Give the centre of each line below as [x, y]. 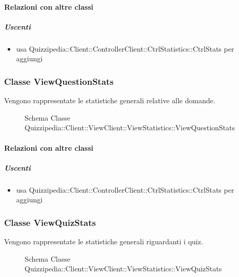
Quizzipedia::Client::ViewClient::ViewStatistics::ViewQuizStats [123, 269]
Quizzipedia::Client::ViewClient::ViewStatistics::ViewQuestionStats [130, 128]
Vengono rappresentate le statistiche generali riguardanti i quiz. [104, 241]
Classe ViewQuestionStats [59, 81]
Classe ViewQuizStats [50, 222]
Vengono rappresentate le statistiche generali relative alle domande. [110, 100]
